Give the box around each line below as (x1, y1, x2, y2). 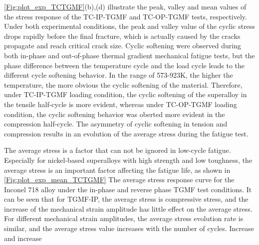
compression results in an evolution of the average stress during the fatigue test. (4, 128, 249, 138)
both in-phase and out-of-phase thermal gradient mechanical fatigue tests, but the (4, 50, 255, 60)
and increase (4, 233, 42, 243)
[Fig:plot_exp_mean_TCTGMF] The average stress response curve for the (4, 174, 235, 185)
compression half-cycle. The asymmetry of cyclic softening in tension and (4, 119, 228, 129)
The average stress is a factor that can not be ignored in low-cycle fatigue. (4, 145, 231, 155)
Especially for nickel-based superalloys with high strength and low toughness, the (4, 154, 253, 165)
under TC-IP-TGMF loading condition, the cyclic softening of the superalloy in (4, 89, 247, 100)
